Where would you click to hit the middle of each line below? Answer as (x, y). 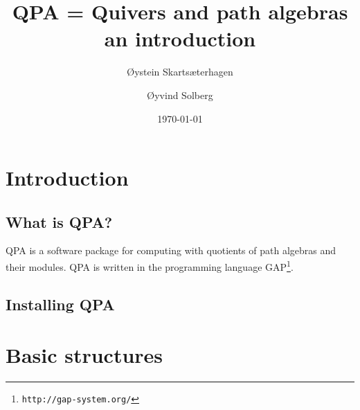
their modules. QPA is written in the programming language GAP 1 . (150, 266)
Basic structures (84, 355)
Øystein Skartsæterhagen (180, 72)
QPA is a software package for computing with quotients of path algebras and (171, 250)
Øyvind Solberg (180, 95)
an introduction (180, 38)
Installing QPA (60, 304)
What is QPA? (59, 221)
